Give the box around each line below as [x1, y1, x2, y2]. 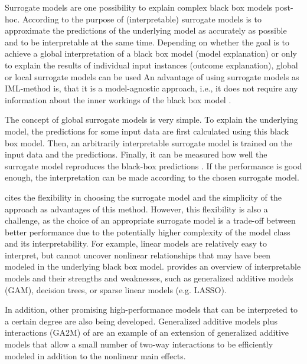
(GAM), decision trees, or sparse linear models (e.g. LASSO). [5, 283, 227, 296]
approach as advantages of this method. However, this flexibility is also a [5, 202, 268, 215]
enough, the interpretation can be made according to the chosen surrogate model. [5, 171, 299, 183]
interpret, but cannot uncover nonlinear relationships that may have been [5, 248, 270, 261]
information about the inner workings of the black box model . [5, 93, 231, 106]
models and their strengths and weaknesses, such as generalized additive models [5, 272, 293, 284]
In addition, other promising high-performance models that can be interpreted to [5, 303, 298, 316]
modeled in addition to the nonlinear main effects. [5, 349, 186, 362]
